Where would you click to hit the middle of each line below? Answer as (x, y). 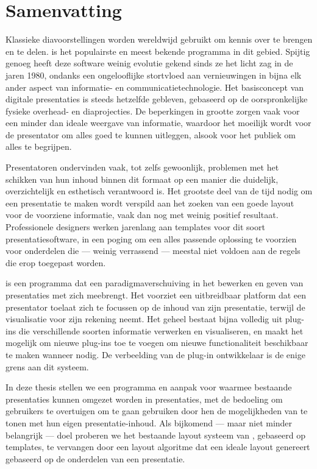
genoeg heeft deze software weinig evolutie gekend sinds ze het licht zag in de (149, 63)
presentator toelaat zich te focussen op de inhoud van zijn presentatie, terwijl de (155, 307)
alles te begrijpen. (39, 146)
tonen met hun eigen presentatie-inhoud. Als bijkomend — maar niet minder (149, 422)
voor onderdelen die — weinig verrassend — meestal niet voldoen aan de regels (153, 251)
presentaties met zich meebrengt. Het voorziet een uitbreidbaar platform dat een (156, 295)
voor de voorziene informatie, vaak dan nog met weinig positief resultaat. (142, 215)
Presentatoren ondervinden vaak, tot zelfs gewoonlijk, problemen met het (142, 167)
